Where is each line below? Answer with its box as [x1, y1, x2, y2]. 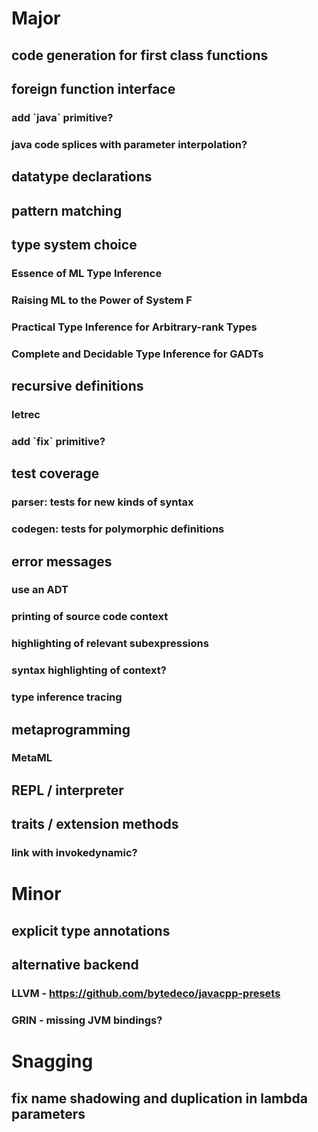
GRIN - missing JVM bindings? [11, 1013, 163, 1027]
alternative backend [11, 957, 139, 974]
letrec [11, 407, 41, 421]
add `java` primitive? [11, 110, 114, 124]
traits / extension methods [11, 816, 179, 833]
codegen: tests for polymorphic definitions [11, 522, 225, 536]
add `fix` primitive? [11, 434, 106, 448]
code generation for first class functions [11, 47, 269, 64]
